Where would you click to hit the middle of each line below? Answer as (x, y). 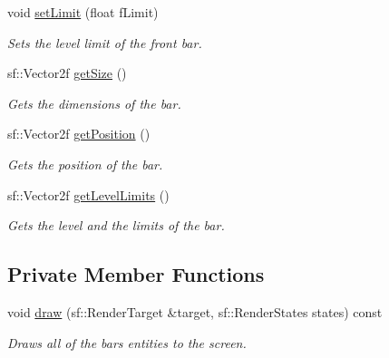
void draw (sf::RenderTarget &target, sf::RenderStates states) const (195, 311)
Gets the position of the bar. (85, 164)
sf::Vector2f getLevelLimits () (88, 194)
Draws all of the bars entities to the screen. (127, 342)
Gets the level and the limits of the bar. (116, 225)
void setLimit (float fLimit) (83, 12)
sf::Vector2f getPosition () (79, 134)
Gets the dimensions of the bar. (94, 103)
